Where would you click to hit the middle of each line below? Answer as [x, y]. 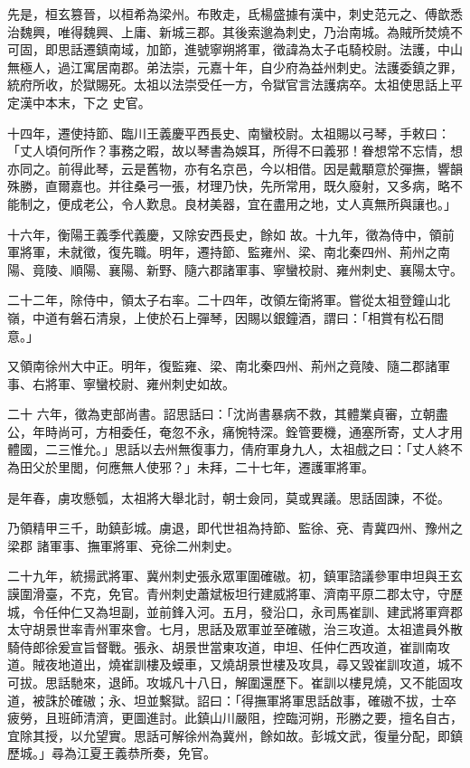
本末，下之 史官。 [98, 102]
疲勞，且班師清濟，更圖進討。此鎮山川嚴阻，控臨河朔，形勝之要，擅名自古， [235, 718]
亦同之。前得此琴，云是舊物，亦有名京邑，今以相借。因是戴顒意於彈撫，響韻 [235, 168]
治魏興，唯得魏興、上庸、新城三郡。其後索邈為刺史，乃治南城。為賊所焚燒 [229, 31]
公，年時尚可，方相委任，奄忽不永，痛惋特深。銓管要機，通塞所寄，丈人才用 [235, 431]
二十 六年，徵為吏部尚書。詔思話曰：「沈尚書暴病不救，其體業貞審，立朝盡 [228, 414]
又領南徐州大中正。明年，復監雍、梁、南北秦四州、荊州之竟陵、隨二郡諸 [222, 366]
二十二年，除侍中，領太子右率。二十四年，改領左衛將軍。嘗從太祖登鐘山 [222, 300]
